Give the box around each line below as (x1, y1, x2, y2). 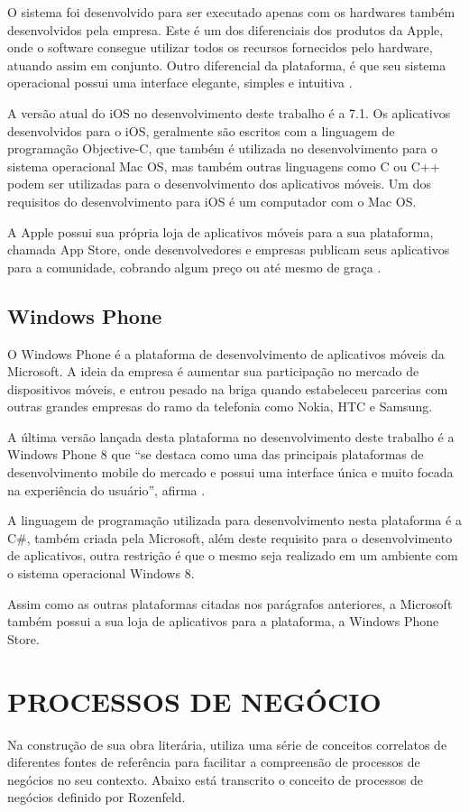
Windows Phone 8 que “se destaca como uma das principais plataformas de (7, 445, 424, 464)
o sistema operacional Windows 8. (7, 564, 195, 583)
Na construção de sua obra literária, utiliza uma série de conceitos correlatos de (7, 734, 447, 753)
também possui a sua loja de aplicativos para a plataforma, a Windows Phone (7, 612, 439, 631)
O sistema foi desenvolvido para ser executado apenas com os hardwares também (7, 3, 455, 21)
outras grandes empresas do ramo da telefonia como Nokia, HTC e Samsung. (7, 397, 433, 416)
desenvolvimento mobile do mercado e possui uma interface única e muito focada (7, 463, 454, 482)
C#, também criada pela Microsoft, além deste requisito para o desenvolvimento (7, 528, 453, 547)
